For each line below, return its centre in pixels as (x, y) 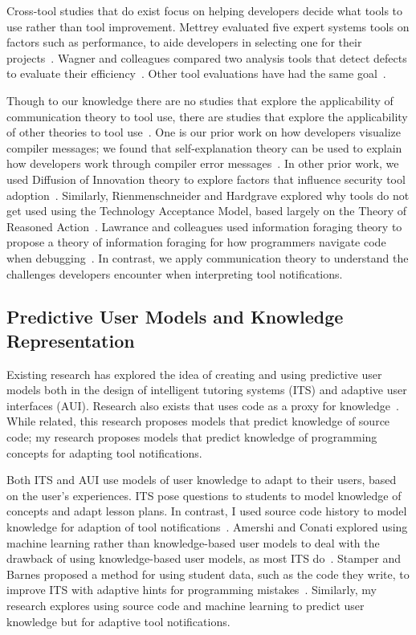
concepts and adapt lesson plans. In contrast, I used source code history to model (207, 511)
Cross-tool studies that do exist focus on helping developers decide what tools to (205, 10)
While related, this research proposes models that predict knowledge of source (198, 421)
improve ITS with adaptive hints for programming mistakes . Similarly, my (192, 590)
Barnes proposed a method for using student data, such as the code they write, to (208, 574)
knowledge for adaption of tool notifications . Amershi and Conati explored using (207, 527)
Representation (71, 340)
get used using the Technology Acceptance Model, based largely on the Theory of (207, 211)
